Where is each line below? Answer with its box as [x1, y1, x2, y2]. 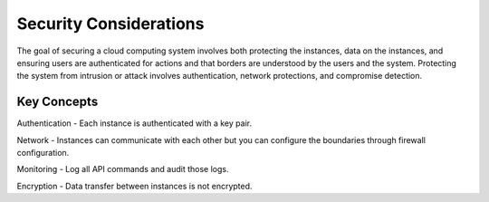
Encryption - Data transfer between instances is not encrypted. [16, 180, 253, 191]
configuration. [16, 148, 70, 159]
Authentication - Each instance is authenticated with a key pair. [16, 118, 253, 129]
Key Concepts [16, 94, 99, 110]
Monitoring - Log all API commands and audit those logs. [16, 164, 229, 175]
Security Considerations [16, 14, 205, 34]
